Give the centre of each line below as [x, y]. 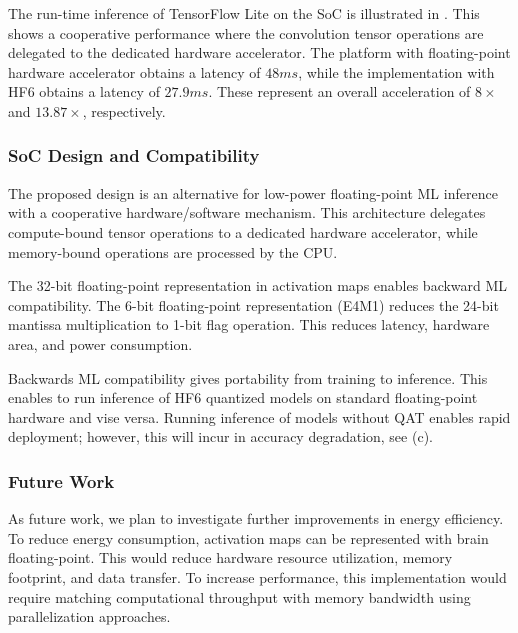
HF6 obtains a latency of [84, 91]
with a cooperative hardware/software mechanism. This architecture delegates [247, 212]
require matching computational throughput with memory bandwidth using [239, 596]
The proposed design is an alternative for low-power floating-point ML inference [253, 192]
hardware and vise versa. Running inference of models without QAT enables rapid [259, 416]
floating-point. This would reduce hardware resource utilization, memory [230, 557]
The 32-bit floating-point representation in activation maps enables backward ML [258, 285]
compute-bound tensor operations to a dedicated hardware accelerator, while [243, 231]
